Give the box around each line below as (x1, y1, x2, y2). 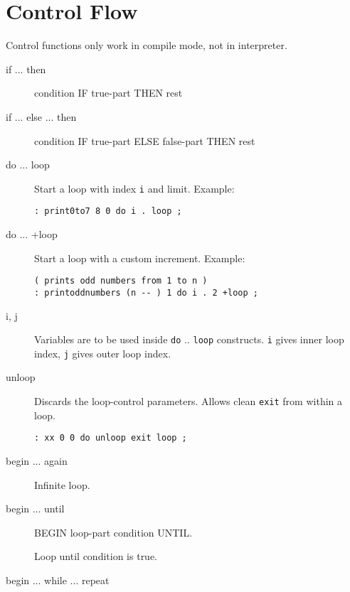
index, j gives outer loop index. (34, 345, 171, 360)
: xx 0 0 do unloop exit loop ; (34, 433, 187, 443)
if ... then (6, 61, 46, 76)
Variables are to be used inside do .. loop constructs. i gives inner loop (34, 332, 344, 347)
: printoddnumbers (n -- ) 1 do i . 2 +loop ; (34, 287, 258, 298)
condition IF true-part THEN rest (34, 85, 183, 100)
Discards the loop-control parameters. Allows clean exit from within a (34, 394, 342, 408)
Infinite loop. (34, 477, 90, 492)
